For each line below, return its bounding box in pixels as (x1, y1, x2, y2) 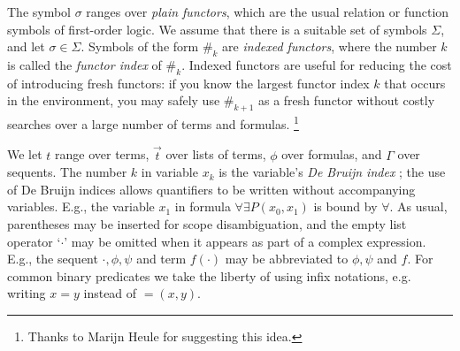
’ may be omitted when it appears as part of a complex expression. (64, 232, 426, 250)
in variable (141, 163, 198, 181)
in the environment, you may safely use (7, 91, 220, 110)
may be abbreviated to (225, 249, 349, 268)
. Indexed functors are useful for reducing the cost (181, 55, 452, 73)
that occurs (384, 73, 446, 92)
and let (7, 37, 45, 56)
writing (7, 284, 46, 302)
